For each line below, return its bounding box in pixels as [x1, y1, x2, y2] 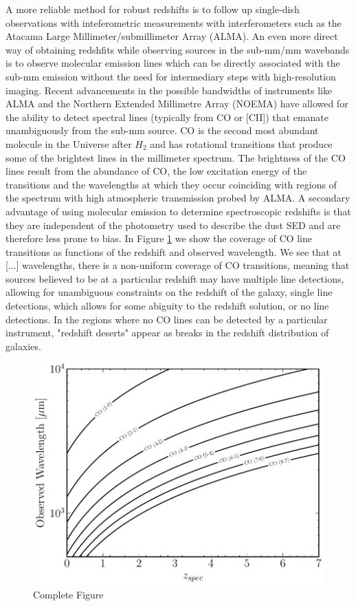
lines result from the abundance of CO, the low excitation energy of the [5, 164, 307, 178]
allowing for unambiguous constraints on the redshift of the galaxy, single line [5, 285, 333, 299]
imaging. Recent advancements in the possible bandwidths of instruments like [5, 83, 333, 97]
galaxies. [5, 338, 41, 353]
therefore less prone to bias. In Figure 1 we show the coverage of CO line [5, 231, 312, 246]
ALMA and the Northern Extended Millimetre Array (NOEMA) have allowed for [5, 96, 348, 111]
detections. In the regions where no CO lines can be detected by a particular [5, 312, 328, 326]
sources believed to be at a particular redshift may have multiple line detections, [5, 271, 344, 285]
